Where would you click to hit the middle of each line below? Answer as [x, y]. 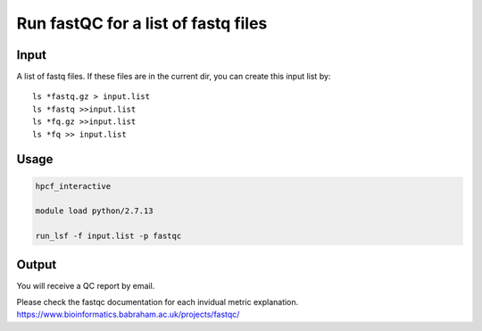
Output [37, 265]
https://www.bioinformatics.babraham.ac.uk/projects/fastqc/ [128, 314]
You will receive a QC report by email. [86, 285]
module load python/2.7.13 [94, 211]
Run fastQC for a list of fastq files [142, 23]
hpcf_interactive [73, 186]
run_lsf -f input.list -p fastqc [108, 236]
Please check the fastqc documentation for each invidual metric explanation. [158, 302]
